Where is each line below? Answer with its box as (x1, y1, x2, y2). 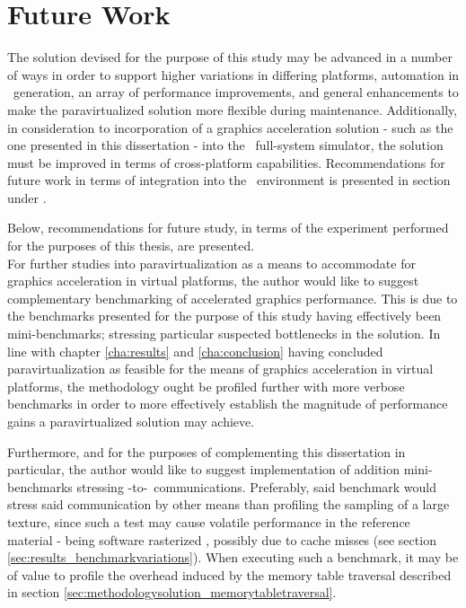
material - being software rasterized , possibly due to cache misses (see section (7, 530, 436, 549)
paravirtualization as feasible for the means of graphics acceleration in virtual (7, 359, 434, 378)
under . (7, 188, 47, 207)
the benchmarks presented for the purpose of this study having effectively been (7, 306, 442, 325)
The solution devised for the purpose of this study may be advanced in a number (7, 48, 453, 66)
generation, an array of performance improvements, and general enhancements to (13, 83, 459, 101)
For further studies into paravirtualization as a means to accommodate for (7, 253, 416, 272)
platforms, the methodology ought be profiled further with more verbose (7, 376, 405, 395)
